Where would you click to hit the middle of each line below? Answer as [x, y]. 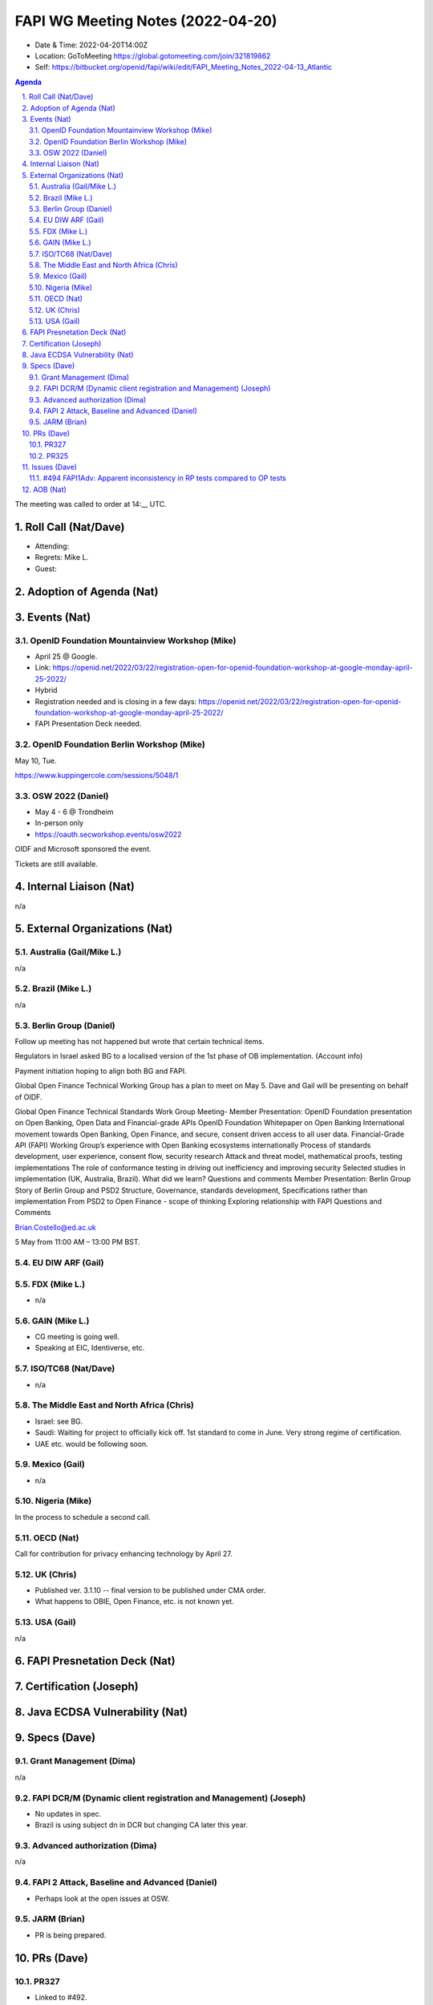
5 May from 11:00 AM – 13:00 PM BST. [77, 1242]
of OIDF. [28, 1097]
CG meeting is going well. [77, 1337]
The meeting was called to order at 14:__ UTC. [91, 504]
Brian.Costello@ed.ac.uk [55, 1227]
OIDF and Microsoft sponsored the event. [83, 849]
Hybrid [46, 691]
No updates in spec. [68, 1813]
